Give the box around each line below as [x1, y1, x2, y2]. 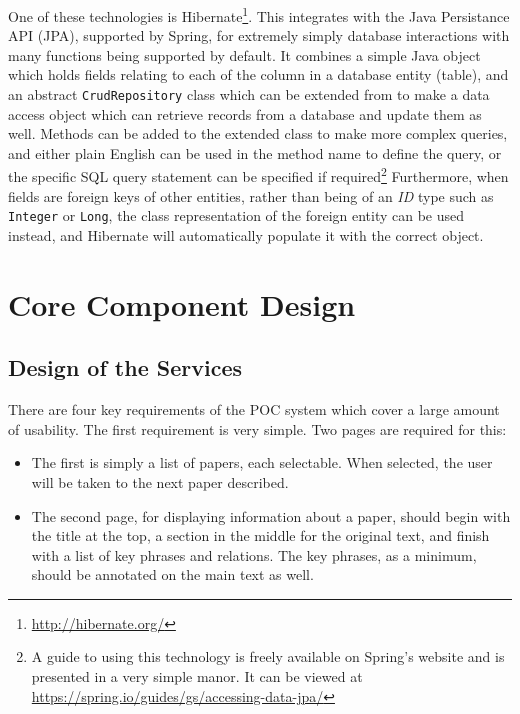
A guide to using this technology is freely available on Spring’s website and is [31, 646, 505, 667]
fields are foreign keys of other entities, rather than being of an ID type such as [8, 185, 494, 206]
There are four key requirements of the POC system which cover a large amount [8, 399, 500, 420]
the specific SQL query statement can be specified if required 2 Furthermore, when [8, 163, 509, 187]
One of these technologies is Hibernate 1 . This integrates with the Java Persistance [8, 3, 510, 26]
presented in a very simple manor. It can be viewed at [31, 666, 363, 687]
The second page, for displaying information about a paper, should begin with [31, 505, 511, 526]
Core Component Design [8, 283, 356, 324]
